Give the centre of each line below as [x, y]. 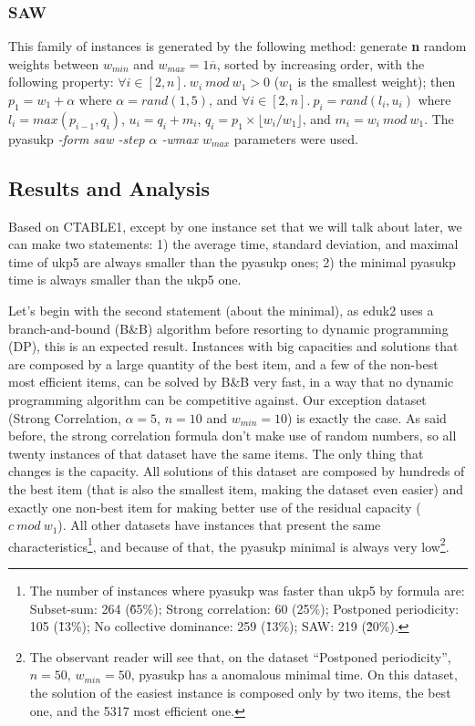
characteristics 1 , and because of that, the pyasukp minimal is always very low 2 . [229, 544]
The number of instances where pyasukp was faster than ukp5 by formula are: [247, 590]
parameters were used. [296, 138]
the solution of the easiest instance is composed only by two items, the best [240, 692]
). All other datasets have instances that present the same [219, 525]
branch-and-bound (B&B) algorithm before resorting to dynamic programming [228, 328]
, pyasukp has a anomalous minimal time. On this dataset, [294, 674]
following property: [61, 82]
